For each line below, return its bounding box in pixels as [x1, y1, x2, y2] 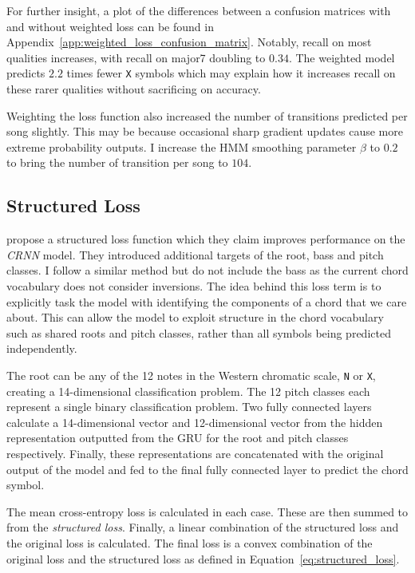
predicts [6, 65, 45, 81]
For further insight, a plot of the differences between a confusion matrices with [6, 2, 391, 18]
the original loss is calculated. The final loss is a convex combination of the [6, 534, 373, 551]
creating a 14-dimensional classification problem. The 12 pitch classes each [6, 382, 370, 399]
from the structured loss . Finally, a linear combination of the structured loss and [6, 519, 399, 535]
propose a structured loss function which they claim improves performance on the [6, 231, 405, 247]
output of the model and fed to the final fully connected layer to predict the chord [6, 460, 409, 477]
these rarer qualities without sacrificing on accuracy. [6, 81, 261, 97]
